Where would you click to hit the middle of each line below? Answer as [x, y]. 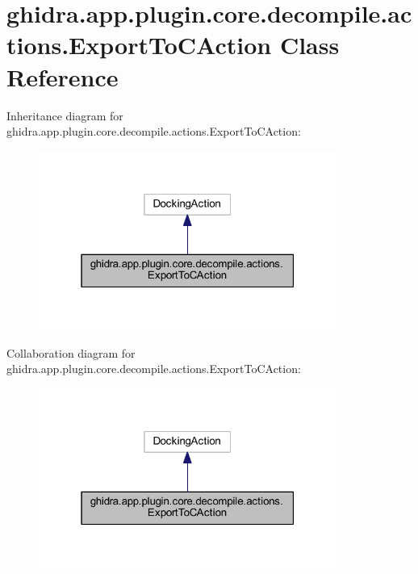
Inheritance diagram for [65, 115]
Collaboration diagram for [71, 352]
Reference [63, 76]
